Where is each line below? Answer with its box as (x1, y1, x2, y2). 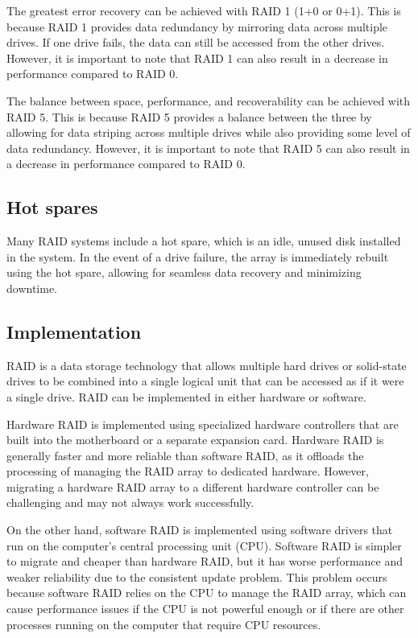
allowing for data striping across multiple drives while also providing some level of (6, 124, 411, 141)
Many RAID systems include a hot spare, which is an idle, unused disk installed (6, 233, 401, 249)
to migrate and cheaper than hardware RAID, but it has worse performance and (6, 553, 403, 570)
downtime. (6, 279, 57, 296)
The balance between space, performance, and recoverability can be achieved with (6, 92, 411, 109)
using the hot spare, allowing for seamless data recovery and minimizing (6, 264, 362, 281)
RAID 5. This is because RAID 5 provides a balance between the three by (6, 108, 372, 125)
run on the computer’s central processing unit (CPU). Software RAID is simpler (6, 537, 402, 554)
